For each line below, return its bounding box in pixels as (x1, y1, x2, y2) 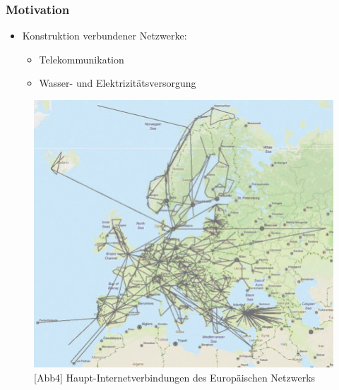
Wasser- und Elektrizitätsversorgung (39, 75, 196, 90)
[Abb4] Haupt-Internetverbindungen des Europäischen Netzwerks (34, 370, 316, 384)
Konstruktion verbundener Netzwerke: (22, 28, 187, 43)
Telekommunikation (39, 51, 124, 66)
